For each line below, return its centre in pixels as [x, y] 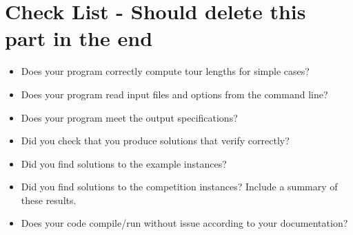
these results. [49, 200]
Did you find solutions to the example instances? [124, 163]
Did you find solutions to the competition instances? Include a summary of [179, 187]
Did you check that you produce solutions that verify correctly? [155, 141]
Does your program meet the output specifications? [129, 117]
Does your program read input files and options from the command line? [174, 94]
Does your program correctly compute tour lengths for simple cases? [165, 71]
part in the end [79, 38]
